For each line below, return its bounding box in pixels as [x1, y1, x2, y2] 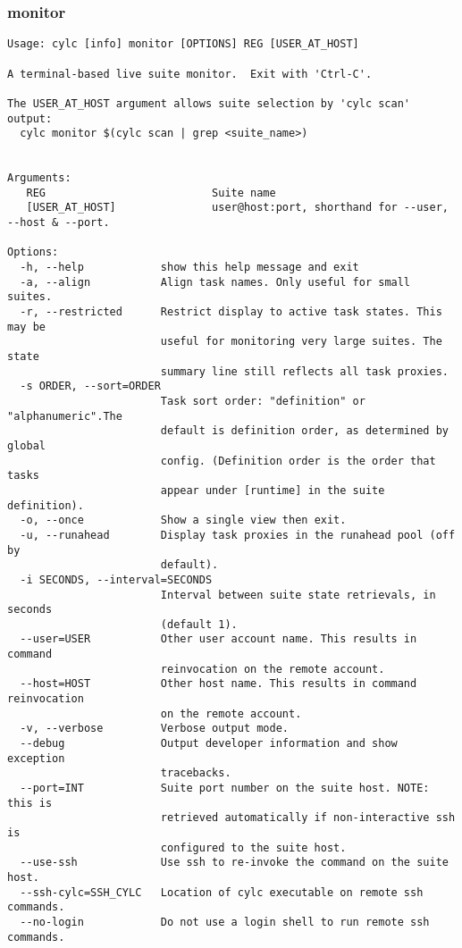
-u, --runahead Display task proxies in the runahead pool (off [20, 528, 456, 541]
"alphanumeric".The [7, 409, 122, 423]
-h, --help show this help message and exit [20, 261, 359, 274]
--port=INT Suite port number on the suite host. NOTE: [20, 782, 430, 795]
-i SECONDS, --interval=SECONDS [20, 573, 213, 586]
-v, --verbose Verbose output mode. [20, 722, 289, 735]
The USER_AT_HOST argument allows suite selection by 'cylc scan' [7, 96, 411, 110]
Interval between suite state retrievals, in [160, 588, 436, 601]
